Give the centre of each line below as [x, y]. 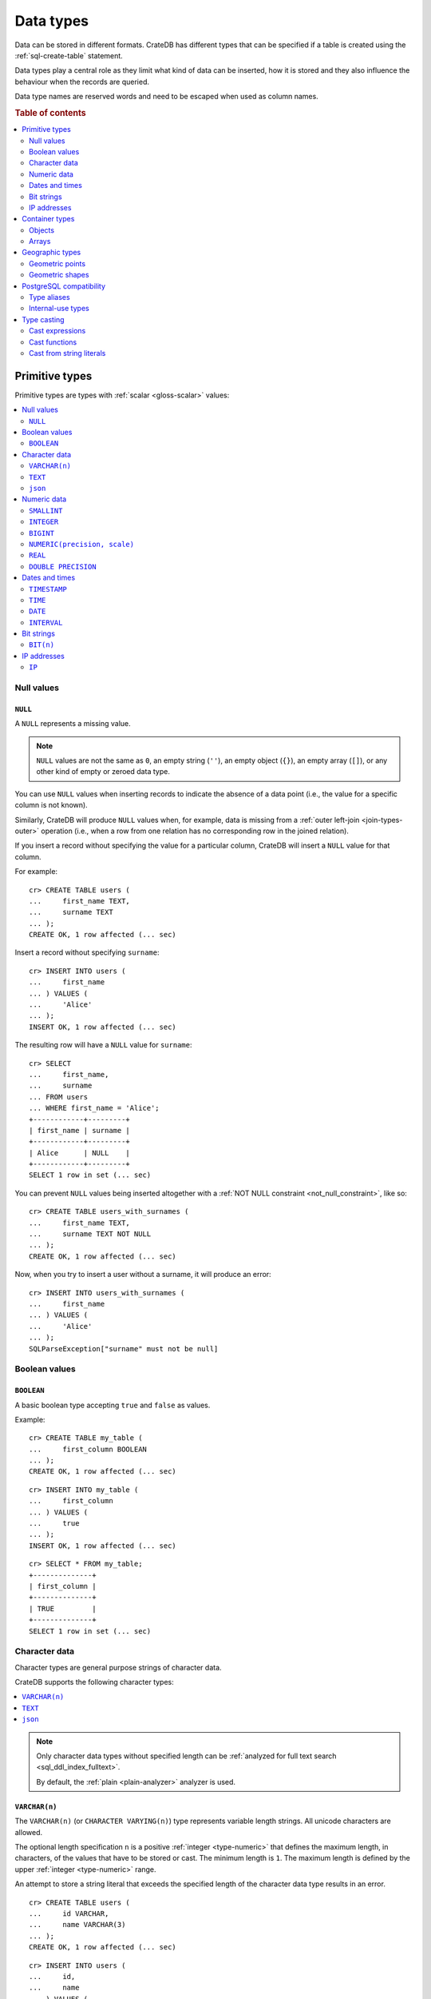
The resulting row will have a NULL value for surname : [103, 1045]
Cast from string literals [67, 353]
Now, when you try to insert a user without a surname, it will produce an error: [143, 1275]
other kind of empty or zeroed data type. [103, 772]
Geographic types [51, 253]
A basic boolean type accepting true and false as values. [113, 1405]
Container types [48, 219]
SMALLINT [46, 511]
